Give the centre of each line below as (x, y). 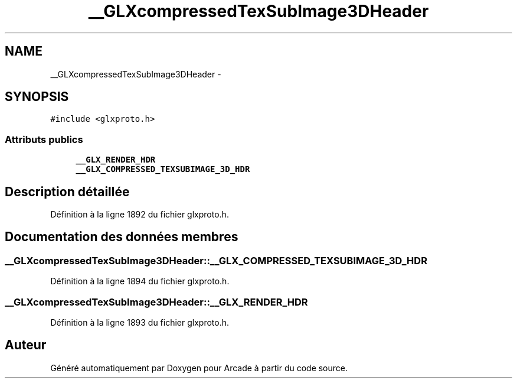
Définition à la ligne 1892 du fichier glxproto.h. (140, 215)
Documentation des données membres (122, 237)
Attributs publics (44, 139)
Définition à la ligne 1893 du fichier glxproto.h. (140, 322)
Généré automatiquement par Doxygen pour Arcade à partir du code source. (199, 368)
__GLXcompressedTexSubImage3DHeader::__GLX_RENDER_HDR (156, 302)
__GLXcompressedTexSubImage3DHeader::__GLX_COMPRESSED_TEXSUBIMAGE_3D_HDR (216, 260)
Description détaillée (67, 191)
